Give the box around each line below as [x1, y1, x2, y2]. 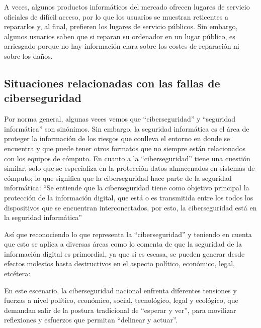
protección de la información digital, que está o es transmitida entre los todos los [4, 192, 253, 202]
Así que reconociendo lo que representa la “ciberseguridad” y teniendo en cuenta [4, 229, 252, 239]
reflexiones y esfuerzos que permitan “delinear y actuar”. [4, 314, 178, 325]
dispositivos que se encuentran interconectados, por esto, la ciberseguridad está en [4, 202, 257, 212]
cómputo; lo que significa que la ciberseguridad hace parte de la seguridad [4, 172, 232, 183]
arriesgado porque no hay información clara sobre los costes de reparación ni [4, 41, 239, 51]
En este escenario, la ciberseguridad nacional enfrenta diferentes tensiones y [4, 285, 237, 295]
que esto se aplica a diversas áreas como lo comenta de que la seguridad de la [4, 239, 242, 249]
